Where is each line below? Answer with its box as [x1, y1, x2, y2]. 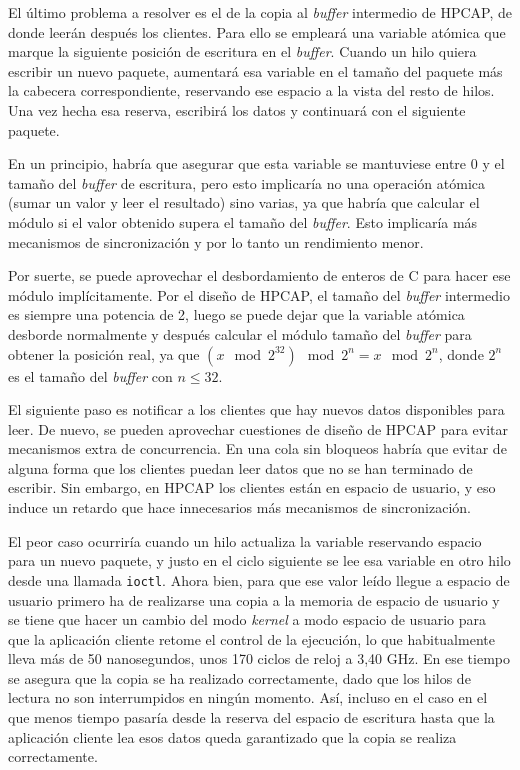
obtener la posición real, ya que [8, 343, 200, 364]
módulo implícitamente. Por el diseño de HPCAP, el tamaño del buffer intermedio [8, 284, 510, 305]
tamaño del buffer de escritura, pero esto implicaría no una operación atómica [8, 172, 486, 193]
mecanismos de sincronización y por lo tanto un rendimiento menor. [8, 231, 424, 252]
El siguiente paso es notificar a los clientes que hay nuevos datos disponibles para [8, 399, 505, 420]
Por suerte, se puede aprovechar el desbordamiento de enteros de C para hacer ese [8, 265, 511, 286]
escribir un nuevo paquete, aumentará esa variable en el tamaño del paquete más [8, 60, 503, 81]
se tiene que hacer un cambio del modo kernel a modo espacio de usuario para [8, 609, 486, 630]
